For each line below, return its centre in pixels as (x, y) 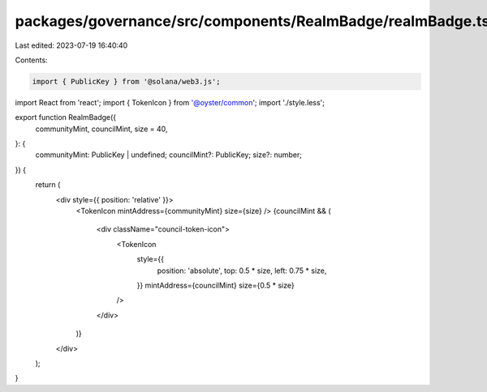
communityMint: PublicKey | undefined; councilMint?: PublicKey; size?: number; (168, 155)
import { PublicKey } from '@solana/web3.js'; (126, 81)
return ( (48, 185)
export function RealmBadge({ (66, 117)
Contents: (31, 60)
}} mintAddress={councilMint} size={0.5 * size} (216, 285)
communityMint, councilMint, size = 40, (101, 129)
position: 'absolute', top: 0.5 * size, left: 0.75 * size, (242, 271)
